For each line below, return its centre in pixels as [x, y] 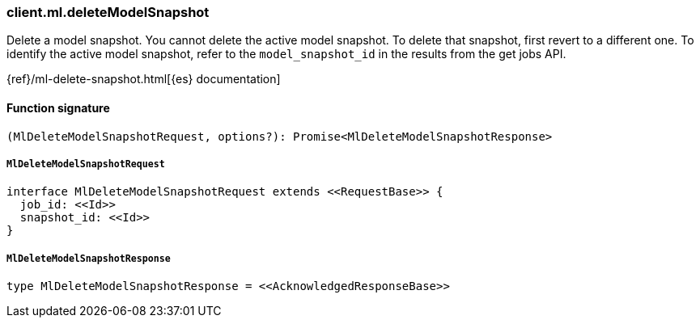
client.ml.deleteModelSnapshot [108, 12]
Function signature [58, 107]
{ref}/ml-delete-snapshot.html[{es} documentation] [144, 79]
